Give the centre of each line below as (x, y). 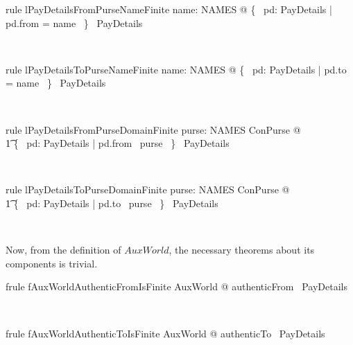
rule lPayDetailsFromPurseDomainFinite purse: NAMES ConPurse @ (153, 129)
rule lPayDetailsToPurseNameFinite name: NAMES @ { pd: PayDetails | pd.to (176, 69)
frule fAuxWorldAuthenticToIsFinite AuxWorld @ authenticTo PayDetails (165, 333)
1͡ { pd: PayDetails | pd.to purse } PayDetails (112, 203)
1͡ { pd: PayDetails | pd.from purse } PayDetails (118, 143)
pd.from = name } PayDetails (74, 23)
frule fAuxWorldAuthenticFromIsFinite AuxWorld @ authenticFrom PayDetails (176, 286)
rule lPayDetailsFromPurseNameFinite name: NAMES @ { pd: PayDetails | (169, 9)
